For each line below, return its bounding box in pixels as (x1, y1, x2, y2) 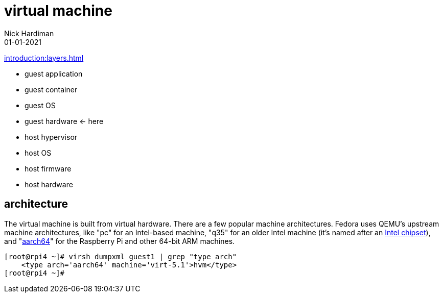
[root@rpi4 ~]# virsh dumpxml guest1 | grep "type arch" (4, 252, 237, 261)
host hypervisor (25, 132, 78, 141)
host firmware (25, 164, 72, 173)
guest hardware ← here (25, 116, 104, 126)
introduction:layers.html (4, 53, 84, 62)
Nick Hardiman (4, 29, 54, 38)
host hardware (25, 180, 73, 189)
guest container (25, 85, 78, 94)
